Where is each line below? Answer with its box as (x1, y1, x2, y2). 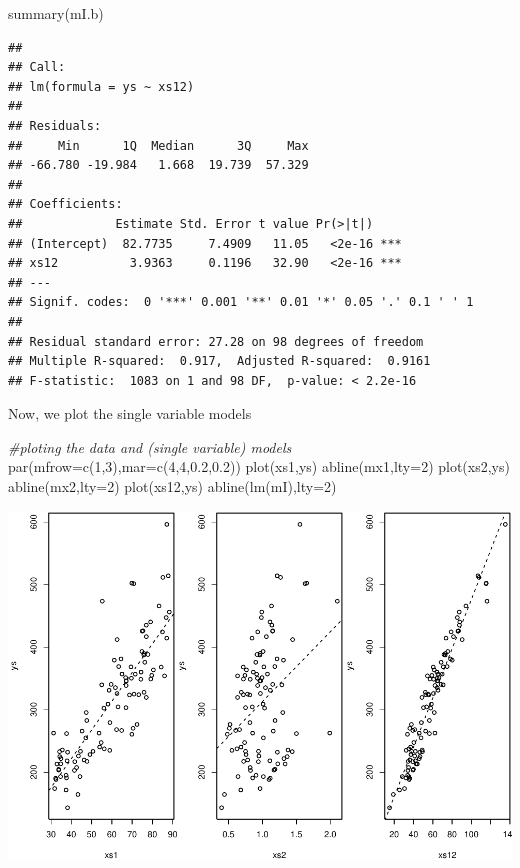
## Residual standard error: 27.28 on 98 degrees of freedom (8, 334, 424, 349)
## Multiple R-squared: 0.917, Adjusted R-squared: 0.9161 (8, 354, 431, 369)
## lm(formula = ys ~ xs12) (8, 79, 195, 94)
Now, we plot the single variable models (8, 403, 252, 424)
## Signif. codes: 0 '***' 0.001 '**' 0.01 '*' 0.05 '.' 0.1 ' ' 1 (8, 295, 474, 310)
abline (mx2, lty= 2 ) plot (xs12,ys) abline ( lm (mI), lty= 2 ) (8, 476, 337, 497)
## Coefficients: (8, 197, 123, 212)
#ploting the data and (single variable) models (8, 436, 292, 457)
